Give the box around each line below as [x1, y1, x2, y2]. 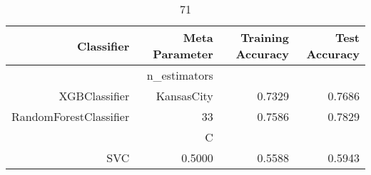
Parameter [153, 46, 213, 62]
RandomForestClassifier [11, 108, 130, 124]
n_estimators [146, 67, 213, 83]
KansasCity [156, 87, 213, 104]
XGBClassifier [59, 87, 130, 104]
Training [240, 29, 289, 46]
